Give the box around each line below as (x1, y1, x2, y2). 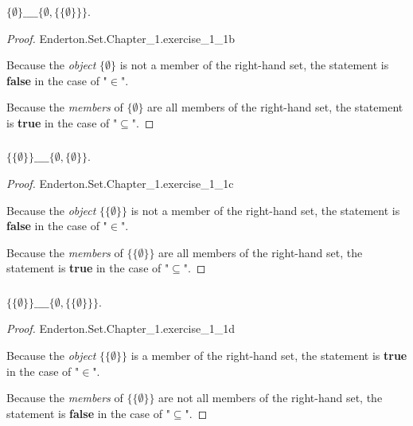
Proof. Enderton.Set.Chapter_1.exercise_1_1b (6, 29, 235, 46)
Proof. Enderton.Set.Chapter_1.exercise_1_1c (6, 175, 234, 191)
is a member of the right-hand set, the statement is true (131, 347, 407, 364)
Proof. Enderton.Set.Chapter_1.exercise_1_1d (6, 320, 235, 337)
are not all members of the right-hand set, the (158, 389, 383, 406)
